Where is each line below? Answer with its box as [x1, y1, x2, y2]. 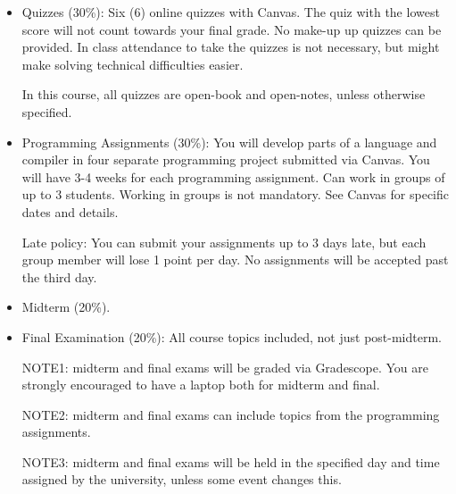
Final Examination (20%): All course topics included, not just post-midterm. [21, 327, 442, 346]
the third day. [21, 267, 97, 286]
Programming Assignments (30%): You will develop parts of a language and [21, 132, 437, 151]
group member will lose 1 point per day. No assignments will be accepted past [21, 250, 449, 269]
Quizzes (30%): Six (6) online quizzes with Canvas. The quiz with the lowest [21, 3, 440, 21]
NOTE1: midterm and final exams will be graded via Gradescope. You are [21, 357, 429, 376]
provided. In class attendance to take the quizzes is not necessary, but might [21, 38, 440, 56]
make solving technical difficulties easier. [21, 54, 244, 73]
